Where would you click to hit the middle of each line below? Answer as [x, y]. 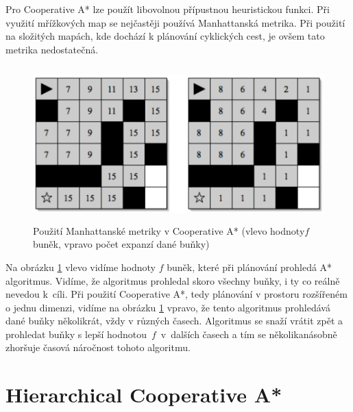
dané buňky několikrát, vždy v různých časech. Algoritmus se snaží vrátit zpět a [174, 321]
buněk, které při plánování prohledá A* [249, 267]
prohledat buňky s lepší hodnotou [76, 334]
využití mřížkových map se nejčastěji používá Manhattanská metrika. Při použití [175, 22]
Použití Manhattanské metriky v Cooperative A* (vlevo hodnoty [169, 230]
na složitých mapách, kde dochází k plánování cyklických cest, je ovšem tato [165, 36]
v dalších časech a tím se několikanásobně [249, 334]
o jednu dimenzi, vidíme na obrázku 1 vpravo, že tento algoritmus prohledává [168, 307]
